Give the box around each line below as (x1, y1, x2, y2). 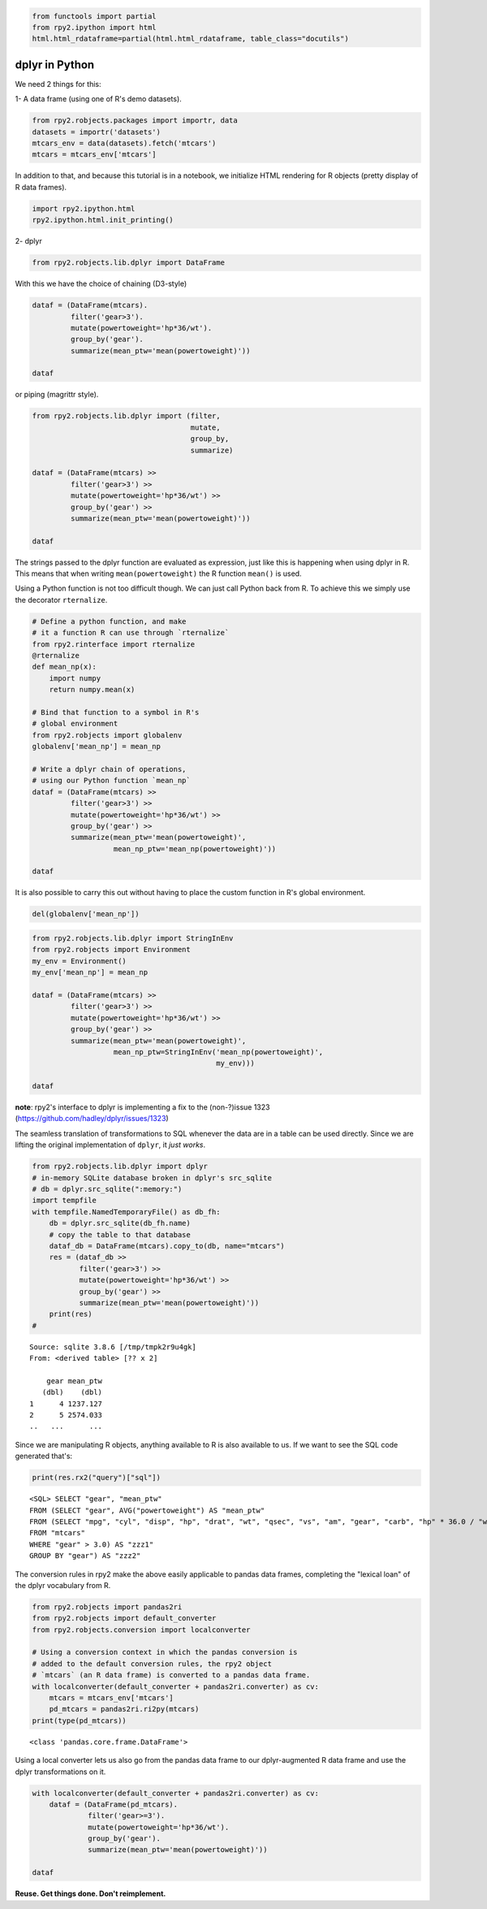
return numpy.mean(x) (49, 685, 136, 695)
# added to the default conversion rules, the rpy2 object (32, 1659, 272, 1669)
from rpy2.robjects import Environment (32, 945, 191, 954)
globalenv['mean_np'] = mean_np (32, 742, 162, 751)
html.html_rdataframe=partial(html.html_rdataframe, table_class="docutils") (32, 34, 349, 44)
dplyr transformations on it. (15, 1767, 106, 1777)
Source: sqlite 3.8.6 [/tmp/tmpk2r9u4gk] (29, 1342, 196, 1352)
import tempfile (32, 1196, 97, 1206)
